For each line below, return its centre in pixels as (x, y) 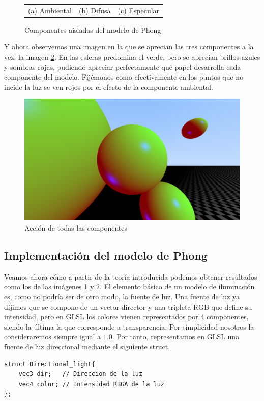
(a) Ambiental (50, 10)
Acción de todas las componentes (76, 227)
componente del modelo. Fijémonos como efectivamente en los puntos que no (124, 77)
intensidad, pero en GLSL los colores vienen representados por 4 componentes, (126, 317)
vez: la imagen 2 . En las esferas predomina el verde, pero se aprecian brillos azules (132, 57)
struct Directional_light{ (50, 364)
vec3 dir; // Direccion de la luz (81, 374)
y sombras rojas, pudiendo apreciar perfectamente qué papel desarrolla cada (123, 67)
